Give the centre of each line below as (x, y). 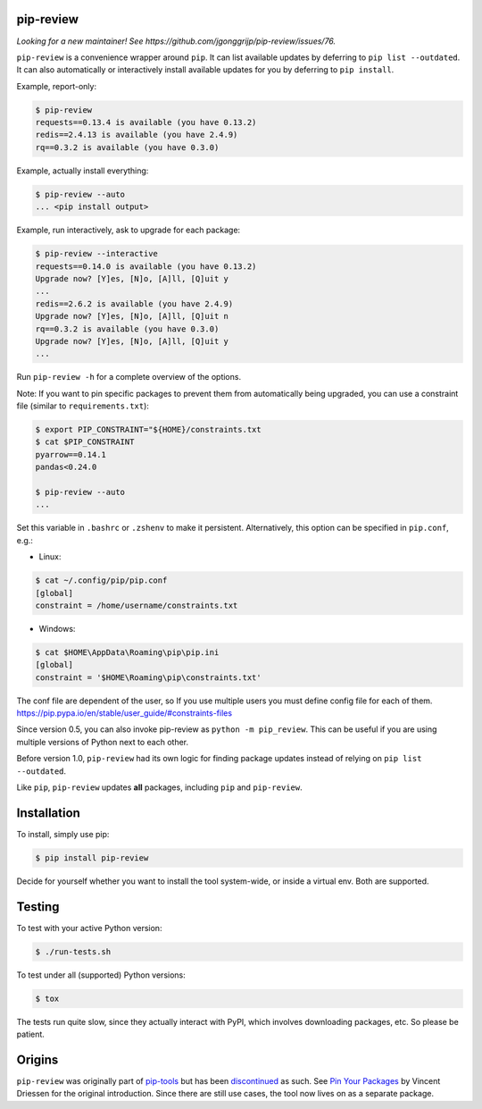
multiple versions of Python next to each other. (103, 742)
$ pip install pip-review (92, 857)
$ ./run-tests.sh (73, 951)
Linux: (50, 557)
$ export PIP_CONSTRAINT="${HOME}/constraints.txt (149, 430)
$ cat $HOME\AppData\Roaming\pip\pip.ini (127, 652)
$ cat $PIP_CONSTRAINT (85, 442)
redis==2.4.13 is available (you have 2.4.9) (137, 135)
